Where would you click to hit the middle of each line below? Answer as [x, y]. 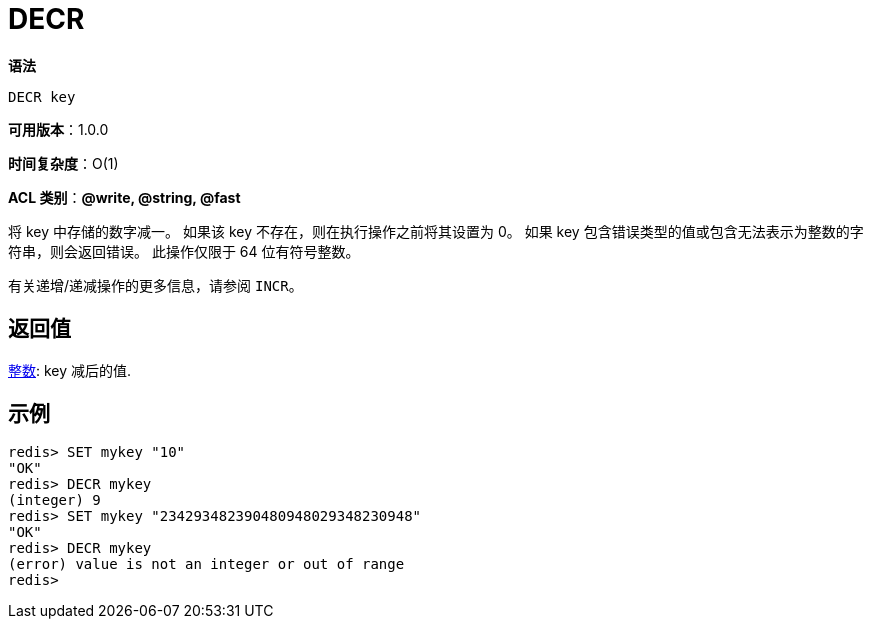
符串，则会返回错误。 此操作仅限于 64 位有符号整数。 [184, 251]
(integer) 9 [54, 500]
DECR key [42, 96]
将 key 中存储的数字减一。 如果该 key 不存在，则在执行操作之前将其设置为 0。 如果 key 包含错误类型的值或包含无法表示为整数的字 [436, 231]
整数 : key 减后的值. [70, 370]
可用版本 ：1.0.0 [58, 129]
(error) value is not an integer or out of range [206, 564]
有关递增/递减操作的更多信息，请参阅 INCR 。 [155, 285]
